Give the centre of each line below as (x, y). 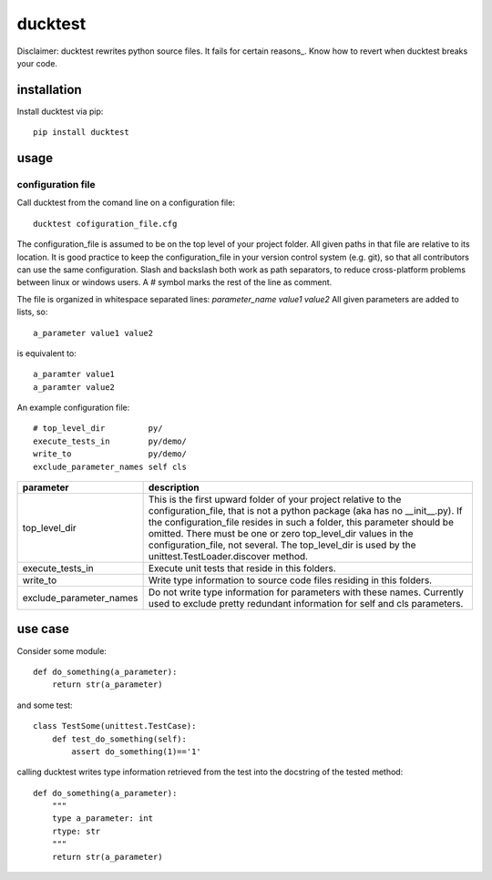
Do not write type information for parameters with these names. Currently (306, 592)
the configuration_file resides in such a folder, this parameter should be (301, 522)
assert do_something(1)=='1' (137, 751)
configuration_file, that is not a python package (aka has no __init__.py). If (305, 511)
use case (43, 629)
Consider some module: (61, 650)
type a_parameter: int (102, 819)
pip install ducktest (81, 133)
